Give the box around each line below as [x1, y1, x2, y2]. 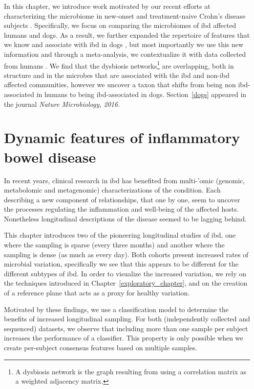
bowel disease [4, 146, 96, 167]
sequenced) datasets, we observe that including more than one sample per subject [4, 323, 248, 333]
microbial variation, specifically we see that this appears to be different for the [4, 259, 238, 269]
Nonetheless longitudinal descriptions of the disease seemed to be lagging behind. [4, 213, 247, 223]
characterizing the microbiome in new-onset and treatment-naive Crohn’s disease [4, 10, 246, 21]
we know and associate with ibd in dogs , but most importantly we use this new [4, 39, 244, 49]
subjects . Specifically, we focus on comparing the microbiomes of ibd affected [4, 20, 236, 30]
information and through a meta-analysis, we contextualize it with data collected [4, 49, 246, 59]
